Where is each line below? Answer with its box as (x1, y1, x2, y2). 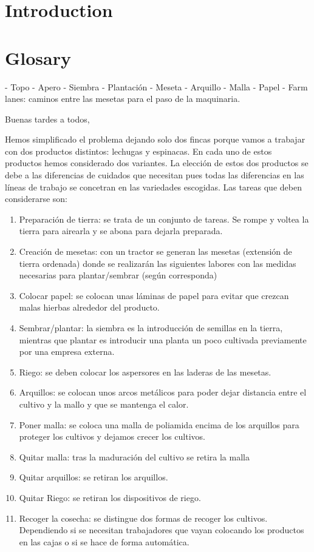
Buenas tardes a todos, (5, 112, 90, 125)
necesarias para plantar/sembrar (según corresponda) (19, 269, 217, 281)
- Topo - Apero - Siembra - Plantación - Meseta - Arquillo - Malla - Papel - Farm (5, 80, 308, 93)
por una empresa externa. (19, 345, 115, 358)
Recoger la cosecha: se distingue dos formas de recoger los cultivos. (19, 511, 268, 524)
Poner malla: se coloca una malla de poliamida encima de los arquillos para (19, 418, 299, 431)
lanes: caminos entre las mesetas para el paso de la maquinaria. (5, 92, 241, 105)
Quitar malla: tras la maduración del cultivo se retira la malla (19, 450, 250, 463)
